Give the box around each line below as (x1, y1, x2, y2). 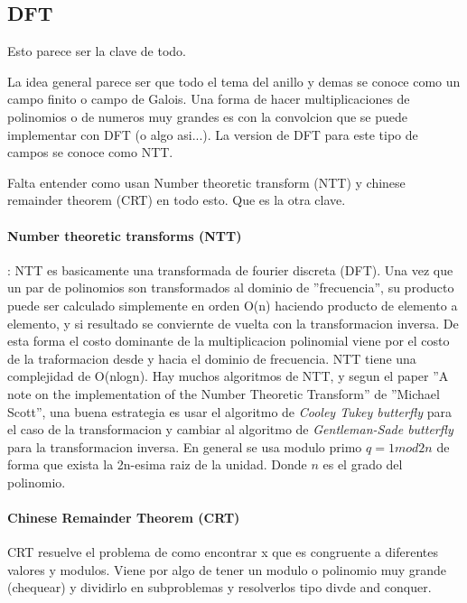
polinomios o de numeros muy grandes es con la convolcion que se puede (7, 107, 407, 125)
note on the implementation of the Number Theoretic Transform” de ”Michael (7, 384, 440, 403)
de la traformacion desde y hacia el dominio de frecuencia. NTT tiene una (7, 348, 416, 367)
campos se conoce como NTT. (7, 143, 173, 162)
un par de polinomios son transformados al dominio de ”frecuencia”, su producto (7, 278, 454, 297)
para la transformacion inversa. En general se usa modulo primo (7, 437, 362, 456)
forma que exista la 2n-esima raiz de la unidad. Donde (7, 455, 307, 474)
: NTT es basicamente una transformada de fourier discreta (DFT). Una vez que (7, 260, 453, 279)
